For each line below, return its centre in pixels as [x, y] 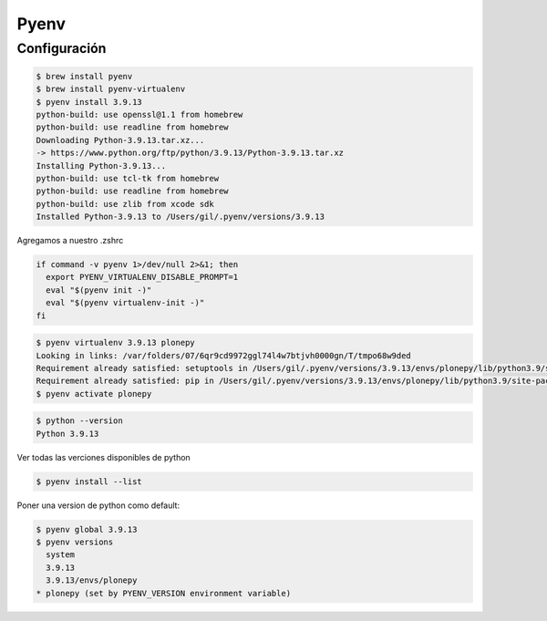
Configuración [62, 48]
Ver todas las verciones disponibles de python [103, 457]
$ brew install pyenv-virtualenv [111, 89]
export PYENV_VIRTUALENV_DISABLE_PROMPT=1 [142, 277]
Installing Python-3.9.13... [101, 166]
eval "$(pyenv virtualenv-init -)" [125, 303]
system [61, 555]
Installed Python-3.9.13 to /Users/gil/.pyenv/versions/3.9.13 [181, 217]
